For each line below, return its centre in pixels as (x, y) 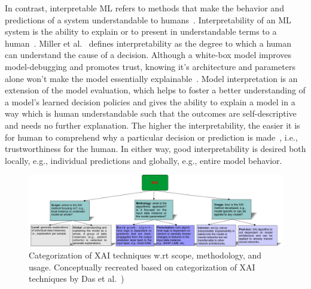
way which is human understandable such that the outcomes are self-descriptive (151, 113)
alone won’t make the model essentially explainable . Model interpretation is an (151, 78)
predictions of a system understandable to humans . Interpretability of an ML (148, 19)
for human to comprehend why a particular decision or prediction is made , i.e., (151, 137)
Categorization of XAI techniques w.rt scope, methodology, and (145, 255)
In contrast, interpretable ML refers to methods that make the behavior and (144, 8)
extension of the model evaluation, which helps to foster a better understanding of (155, 90)
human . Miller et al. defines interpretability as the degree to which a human (148, 43)
